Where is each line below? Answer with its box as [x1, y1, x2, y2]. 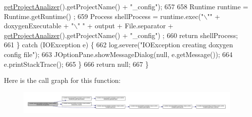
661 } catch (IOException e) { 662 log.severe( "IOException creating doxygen [4, 39, 233, 50]
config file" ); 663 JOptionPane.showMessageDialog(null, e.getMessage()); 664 [4, 49, 233, 59]
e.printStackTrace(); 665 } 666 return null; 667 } [4, 58, 149, 69]
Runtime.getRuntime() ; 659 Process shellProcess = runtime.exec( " [4, 11, 204, 21]
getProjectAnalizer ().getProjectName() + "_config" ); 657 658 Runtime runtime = [4, 1, 249, 11]
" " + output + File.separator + [78, 20, 174, 31]
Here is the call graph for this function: [4, 75, 121, 85]
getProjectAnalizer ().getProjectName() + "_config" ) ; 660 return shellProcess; [4, 30, 238, 40]
